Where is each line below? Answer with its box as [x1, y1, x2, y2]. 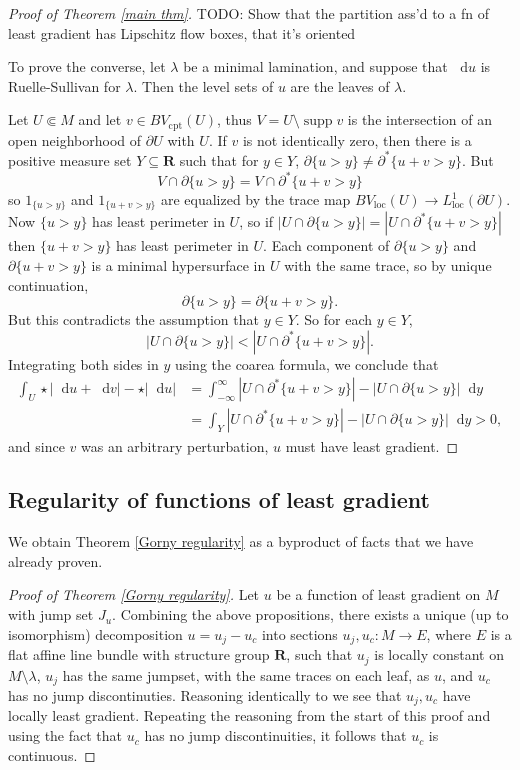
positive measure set [8, 149, 132, 170]
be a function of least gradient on [276, 584, 481, 605]
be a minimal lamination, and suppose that [183, 56, 448, 77]
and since [8, 435, 65, 456]
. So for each [295, 309, 373, 330]
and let [78, 109, 122, 130]
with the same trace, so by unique [284, 255, 492, 276]
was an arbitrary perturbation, [80, 435, 269, 456]
